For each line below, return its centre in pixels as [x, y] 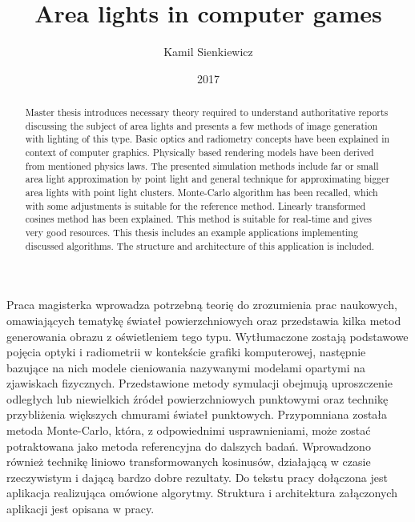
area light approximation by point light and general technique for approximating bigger [207, 179]
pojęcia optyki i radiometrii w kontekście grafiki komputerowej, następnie [186, 352]
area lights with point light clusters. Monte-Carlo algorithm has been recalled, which [201, 193]
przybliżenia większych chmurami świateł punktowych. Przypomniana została [197, 414]
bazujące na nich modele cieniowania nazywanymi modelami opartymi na [186, 367]
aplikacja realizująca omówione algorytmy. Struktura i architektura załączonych [202, 493]
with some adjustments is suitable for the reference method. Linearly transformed [195, 205]
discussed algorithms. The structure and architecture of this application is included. [200, 245]
